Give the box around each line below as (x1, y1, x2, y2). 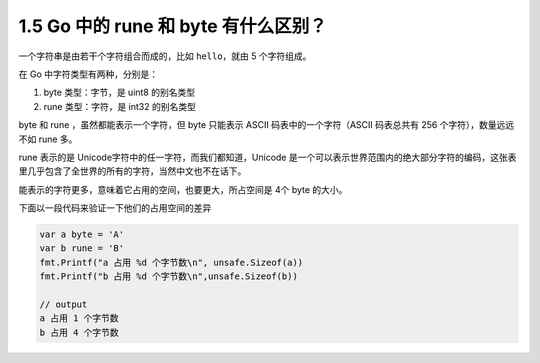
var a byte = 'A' (39, 229, 125, 240)
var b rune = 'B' (39, 243, 125, 254)
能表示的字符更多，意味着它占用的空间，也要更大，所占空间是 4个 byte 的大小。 (18, 183, 348, 195)
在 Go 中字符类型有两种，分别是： (18, 68, 159, 80)
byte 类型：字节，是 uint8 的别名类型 (43, 86, 195, 99)
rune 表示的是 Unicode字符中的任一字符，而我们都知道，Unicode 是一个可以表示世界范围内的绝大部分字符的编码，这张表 (18, 151, 517, 163)
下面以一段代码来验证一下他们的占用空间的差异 (18, 202, 212, 214)
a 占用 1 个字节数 (39, 313, 119, 324)
